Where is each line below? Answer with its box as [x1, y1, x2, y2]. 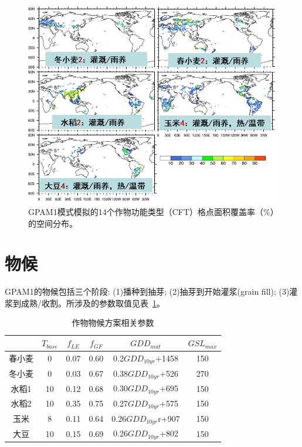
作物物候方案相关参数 [72, 316, 154, 329]
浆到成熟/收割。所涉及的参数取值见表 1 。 [5, 296, 165, 309]
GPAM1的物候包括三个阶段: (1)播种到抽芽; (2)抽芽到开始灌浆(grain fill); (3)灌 [5, 285, 298, 298]
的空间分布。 [28, 217, 77, 229]
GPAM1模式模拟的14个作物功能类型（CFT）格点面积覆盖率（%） [28, 205, 274, 217]
